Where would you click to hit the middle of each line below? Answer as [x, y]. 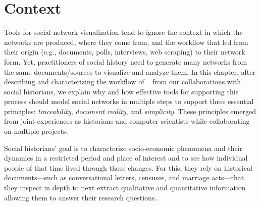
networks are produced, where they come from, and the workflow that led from [126, 42]
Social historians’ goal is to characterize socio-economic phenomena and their [123, 148]
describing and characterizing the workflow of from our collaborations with [123, 82]
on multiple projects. [36, 131]
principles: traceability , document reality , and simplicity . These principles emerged [130, 111]
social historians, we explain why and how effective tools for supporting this [121, 91]
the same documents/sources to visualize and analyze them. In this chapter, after [130, 71]
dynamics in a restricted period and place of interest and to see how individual [126, 158]
